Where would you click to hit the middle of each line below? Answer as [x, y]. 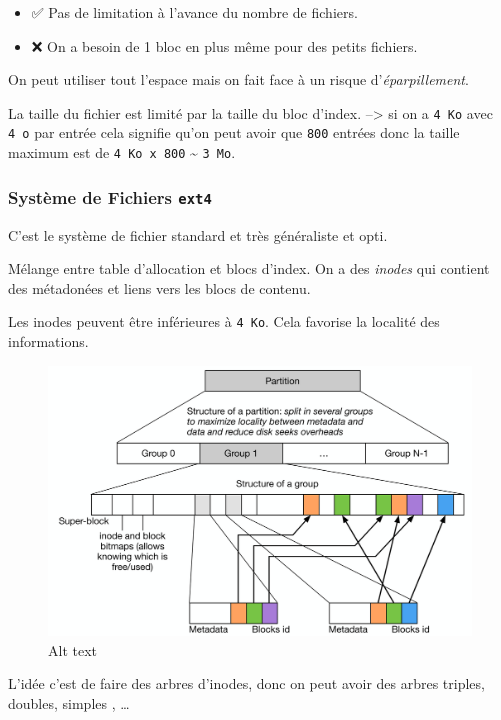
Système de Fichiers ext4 [110, 196]
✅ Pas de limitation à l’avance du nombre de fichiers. [194, 12]
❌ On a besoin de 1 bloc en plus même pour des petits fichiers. [224, 45]
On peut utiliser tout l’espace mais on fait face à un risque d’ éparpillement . [238, 79]
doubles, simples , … [69, 702]
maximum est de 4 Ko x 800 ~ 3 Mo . [122, 152]
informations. [48, 340]
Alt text [72, 649]
